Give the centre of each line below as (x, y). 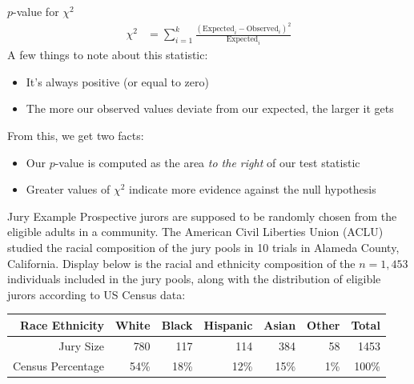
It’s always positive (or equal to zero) (117, 81)
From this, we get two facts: (76, 136)
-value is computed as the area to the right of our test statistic (207, 162)
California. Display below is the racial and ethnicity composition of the (181, 263)
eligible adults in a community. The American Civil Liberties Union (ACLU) (195, 232)
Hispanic (228, 324)
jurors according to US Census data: (96, 294)
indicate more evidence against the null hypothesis (253, 189)
